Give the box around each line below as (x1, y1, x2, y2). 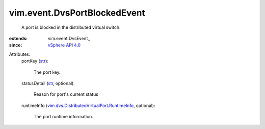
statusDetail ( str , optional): (21, 80, 75, 86)
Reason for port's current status (33, 91, 98, 97)
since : (9, 42, 22, 48)
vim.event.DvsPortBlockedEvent (9, 7, 145, 18)
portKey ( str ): (21, 58, 49, 64)
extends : (9, 35, 28, 41)
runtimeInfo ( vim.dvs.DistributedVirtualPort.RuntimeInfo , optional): (21, 103, 156, 108)
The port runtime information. (33, 114, 93, 120)
